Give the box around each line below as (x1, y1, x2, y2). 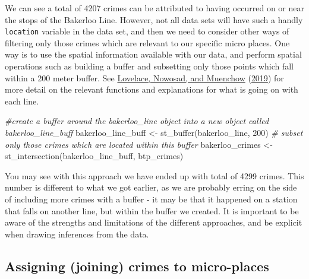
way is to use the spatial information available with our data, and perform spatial (5, 48, 302, 61)
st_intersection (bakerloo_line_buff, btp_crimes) (5, 150, 184, 162)
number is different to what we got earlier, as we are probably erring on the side (5, 181, 297, 194)
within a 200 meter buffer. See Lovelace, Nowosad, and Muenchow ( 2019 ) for (5, 71, 284, 84)
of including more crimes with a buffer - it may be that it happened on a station (5, 192, 298, 205)
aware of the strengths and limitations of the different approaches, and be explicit (5, 216, 302, 229)
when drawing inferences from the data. (5, 227, 149, 240)
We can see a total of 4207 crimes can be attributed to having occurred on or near (5, 2, 304, 14)
